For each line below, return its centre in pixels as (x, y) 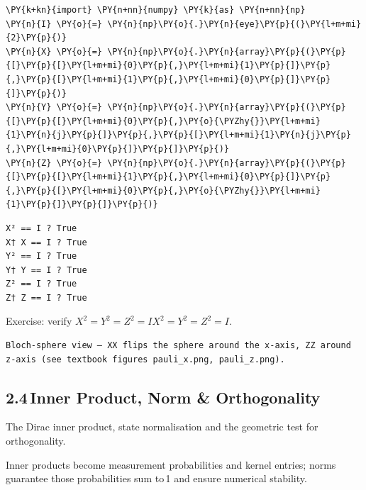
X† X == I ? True (46, 242)
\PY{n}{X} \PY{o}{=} (54, 51)
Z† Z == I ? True (46, 297)
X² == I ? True (41, 228)
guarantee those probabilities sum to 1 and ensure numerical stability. (156, 478)
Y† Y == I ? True (46, 270)
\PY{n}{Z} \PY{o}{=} (54, 163)
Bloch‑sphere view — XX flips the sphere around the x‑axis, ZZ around (178, 346)
